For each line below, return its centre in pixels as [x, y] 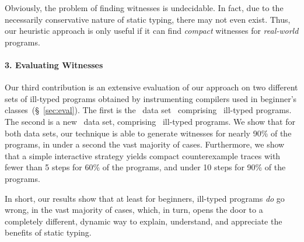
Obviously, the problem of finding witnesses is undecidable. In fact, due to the [144, 8]
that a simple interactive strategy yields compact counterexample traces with [143, 155]
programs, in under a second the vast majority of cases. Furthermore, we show [145, 144]
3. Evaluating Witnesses [54, 64]
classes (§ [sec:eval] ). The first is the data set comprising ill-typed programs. [148, 110]
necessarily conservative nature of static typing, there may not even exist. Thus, [148, 19]
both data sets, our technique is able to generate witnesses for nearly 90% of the [148, 133]
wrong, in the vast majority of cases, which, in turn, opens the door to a [134, 210]
